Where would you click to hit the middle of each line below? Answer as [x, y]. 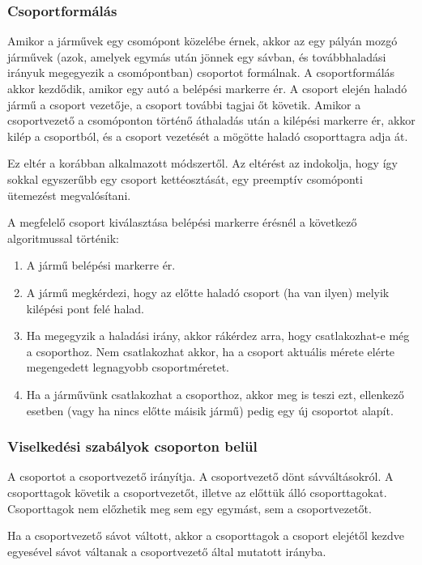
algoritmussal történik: [63, 238]
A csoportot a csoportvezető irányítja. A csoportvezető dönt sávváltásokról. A [200, 476]
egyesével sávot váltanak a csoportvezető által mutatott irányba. [167, 551]
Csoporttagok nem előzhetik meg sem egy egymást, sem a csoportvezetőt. [190, 508]
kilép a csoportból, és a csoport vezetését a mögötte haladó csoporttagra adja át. [208, 136]
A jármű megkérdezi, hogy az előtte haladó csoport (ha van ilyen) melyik [208, 292]
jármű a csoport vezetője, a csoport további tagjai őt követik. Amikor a [184, 104]
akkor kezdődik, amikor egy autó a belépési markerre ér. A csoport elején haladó [207, 88]
